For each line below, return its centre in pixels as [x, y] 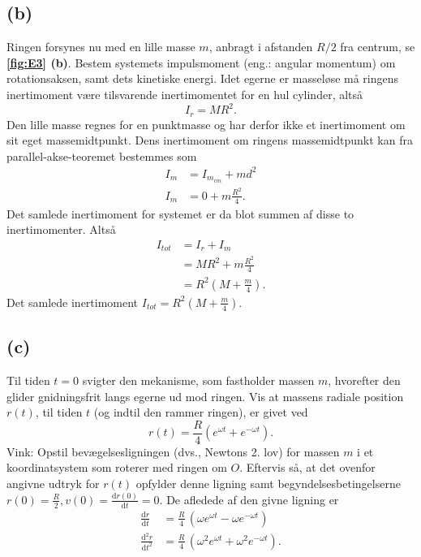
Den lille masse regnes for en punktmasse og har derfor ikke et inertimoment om [206, 124]
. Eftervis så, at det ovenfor [307, 467]
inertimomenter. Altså [61, 229]
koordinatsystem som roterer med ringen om [117, 467]
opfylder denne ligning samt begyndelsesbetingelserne [268, 484]
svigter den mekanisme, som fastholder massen [198, 380]
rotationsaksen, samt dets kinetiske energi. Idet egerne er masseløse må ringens [203, 78]
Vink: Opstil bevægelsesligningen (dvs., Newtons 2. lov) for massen [173, 451]
